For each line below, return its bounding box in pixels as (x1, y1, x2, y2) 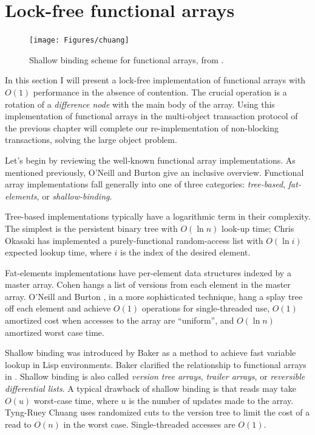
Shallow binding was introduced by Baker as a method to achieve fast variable (5, 346, 296, 359)
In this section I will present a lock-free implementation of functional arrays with (5, 74, 306, 86)
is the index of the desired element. (120, 246, 251, 259)
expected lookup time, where (5, 246, 112, 259)
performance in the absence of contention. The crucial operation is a (33, 85, 287, 98)
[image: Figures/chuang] (29, 36, 129, 45)
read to (5, 417, 32, 430)
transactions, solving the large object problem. (5, 133, 177, 146)
